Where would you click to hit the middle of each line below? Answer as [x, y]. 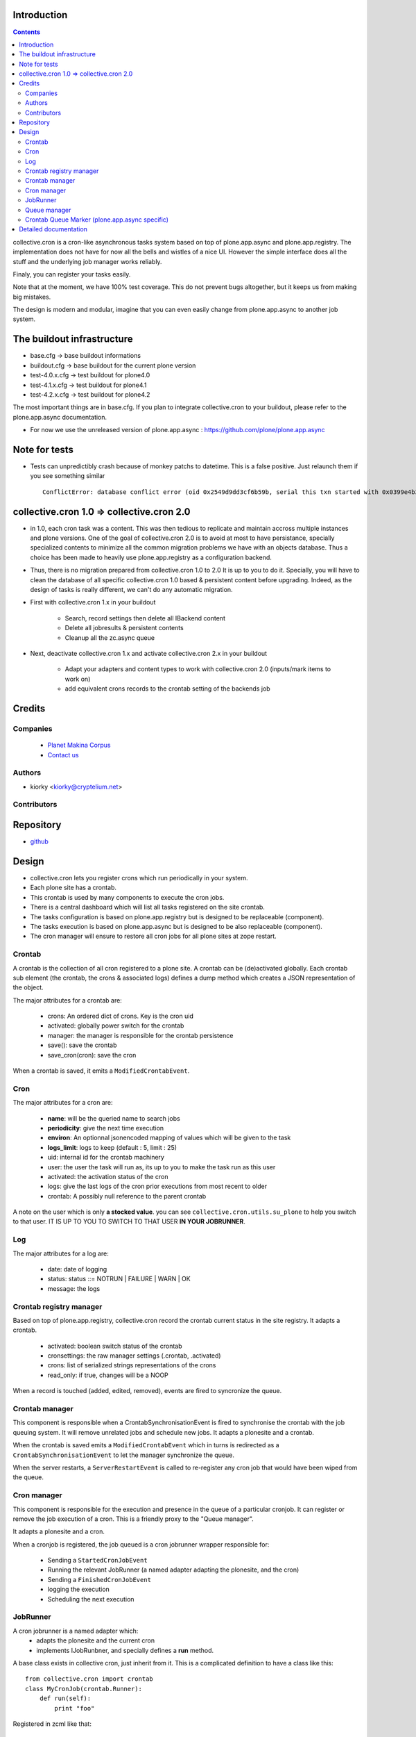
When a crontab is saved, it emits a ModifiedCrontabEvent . [101, 1071]
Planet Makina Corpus [79, 745]
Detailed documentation [53, 229]
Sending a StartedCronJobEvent [98, 1561]
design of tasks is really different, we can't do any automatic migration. [131, 590]
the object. [28, 987]
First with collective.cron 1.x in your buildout [93, 602]
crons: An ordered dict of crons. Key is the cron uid [120, 1016]
